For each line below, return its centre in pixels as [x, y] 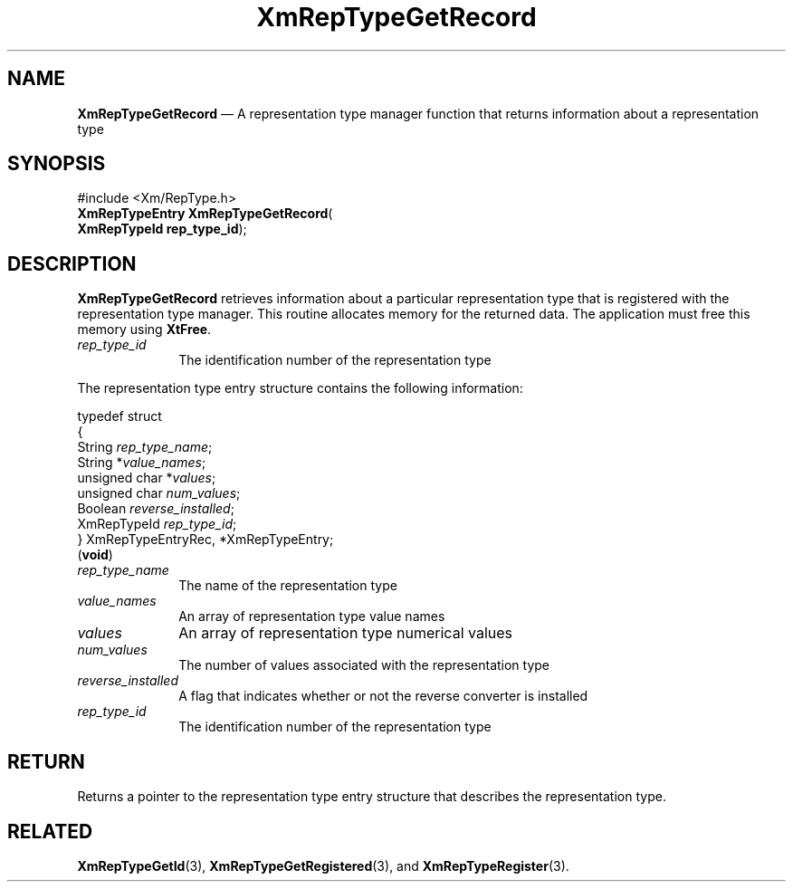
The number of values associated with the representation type [364, 665]
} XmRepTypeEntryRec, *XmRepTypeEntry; [205, 540]
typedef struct [119, 416]
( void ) [95, 555]
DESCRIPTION [72, 263]
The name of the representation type [288, 586]
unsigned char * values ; [147, 478]
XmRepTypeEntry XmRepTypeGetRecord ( [205, 214]
